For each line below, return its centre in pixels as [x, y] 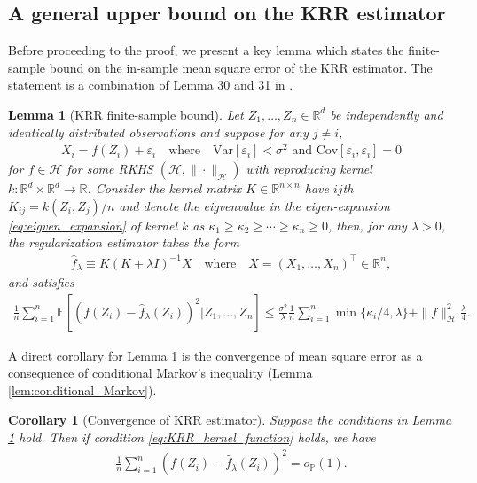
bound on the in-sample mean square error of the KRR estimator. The [241, 67]
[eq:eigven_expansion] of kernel [93, 225]
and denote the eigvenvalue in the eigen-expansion [254, 205]
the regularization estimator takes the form [124, 242]
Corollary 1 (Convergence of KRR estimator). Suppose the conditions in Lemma [230, 420]
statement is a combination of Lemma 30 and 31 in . [151, 85]
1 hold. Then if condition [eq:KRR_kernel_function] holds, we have [192, 437]
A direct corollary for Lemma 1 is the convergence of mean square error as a [215, 355]
